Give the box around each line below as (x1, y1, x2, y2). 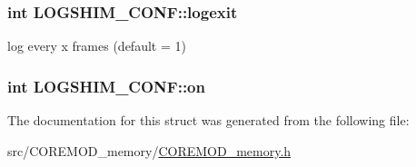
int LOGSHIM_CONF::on (7, 74, 205, 97)
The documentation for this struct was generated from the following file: (7, 111, 410, 130)
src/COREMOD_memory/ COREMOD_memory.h (7, 141, 292, 160)
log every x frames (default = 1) (7, 36, 186, 55)
